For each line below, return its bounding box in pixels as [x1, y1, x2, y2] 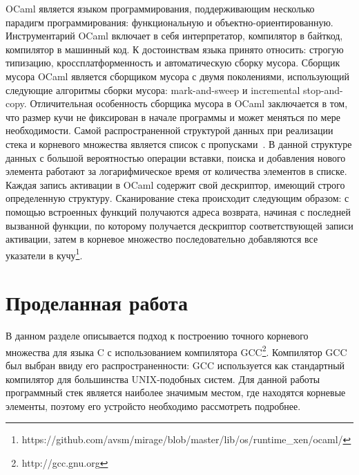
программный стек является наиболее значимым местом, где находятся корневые [6, 385, 346, 400]
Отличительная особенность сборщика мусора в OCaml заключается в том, [30, 96, 348, 111]
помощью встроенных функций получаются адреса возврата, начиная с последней [6, 204, 351, 218]
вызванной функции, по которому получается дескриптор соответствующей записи [6, 218, 353, 232]
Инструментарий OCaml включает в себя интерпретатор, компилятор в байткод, [6, 28, 343, 43]
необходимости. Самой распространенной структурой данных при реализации [6, 123, 333, 138]
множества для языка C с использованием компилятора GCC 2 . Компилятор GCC [6, 342, 347, 359]
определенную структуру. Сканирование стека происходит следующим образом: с [6, 191, 349, 205]
